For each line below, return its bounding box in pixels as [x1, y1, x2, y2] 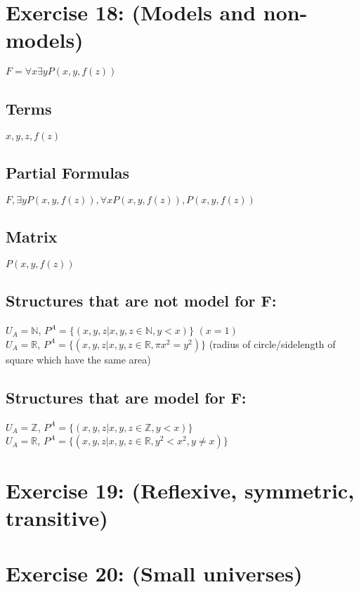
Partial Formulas [6, 161, 130, 183]
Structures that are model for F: [6, 386, 247, 408]
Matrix [6, 226, 58, 247]
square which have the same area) [6, 352, 151, 366]
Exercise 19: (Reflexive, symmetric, [6, 476, 355, 505]
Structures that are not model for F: [6, 290, 277, 311]
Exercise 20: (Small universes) [6, 558, 303, 587]
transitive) [6, 503, 108, 532]
